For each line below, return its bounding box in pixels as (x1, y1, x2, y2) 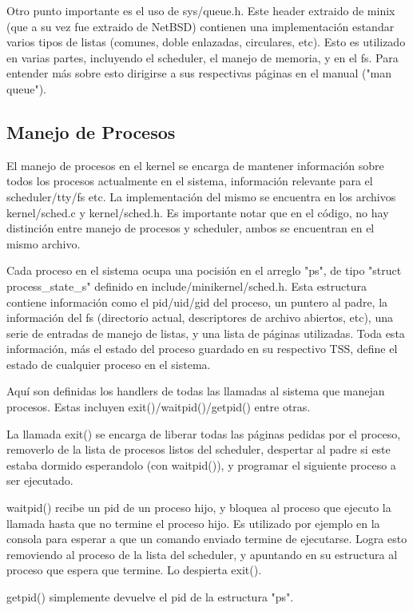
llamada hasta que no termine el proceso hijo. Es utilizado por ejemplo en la (6, 514, 380, 531)
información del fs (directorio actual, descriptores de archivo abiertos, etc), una (6, 309, 393, 326)
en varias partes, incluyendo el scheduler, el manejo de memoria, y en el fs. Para (6, 49, 399, 65)
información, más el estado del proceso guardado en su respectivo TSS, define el (6, 340, 398, 357)
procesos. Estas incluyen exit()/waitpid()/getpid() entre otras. (6, 399, 311, 415)
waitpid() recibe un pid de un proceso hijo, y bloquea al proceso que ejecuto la (6, 499, 391, 516)
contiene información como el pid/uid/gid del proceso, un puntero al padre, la (6, 293, 388, 310)
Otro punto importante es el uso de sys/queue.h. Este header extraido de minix (6, 2, 395, 18)
